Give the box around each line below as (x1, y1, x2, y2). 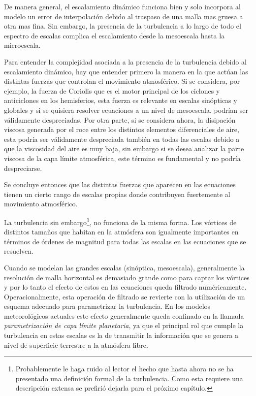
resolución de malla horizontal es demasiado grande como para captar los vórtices (4, 272, 250, 282)
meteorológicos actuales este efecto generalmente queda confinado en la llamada (4, 310, 244, 321)
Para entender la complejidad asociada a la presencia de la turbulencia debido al (4, 56, 247, 66)
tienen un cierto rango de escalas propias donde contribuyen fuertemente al (4, 189, 230, 199)
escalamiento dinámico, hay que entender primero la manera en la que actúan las (4, 66, 248, 76)
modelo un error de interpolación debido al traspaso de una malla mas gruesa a (4, 11, 243, 21)
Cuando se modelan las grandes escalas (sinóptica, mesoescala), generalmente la (4, 262, 245, 272)
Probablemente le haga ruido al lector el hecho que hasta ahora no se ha (15, 363, 234, 374)
